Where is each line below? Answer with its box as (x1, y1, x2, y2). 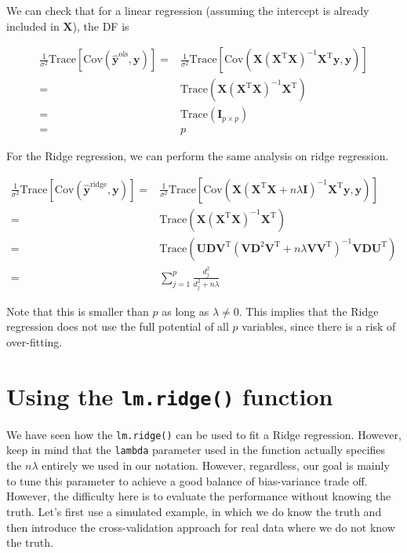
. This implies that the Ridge (238, 302, 379, 319)
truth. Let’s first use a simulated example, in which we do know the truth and (6, 503, 382, 519)
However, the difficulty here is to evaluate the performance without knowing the (6, 488, 391, 504)
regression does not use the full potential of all (6, 318, 229, 335)
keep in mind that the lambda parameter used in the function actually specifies (6, 441, 386, 458)
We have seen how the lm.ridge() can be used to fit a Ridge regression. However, (6, 426, 402, 442)
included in (6, 17, 60, 34)
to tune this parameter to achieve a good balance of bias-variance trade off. (6, 472, 368, 489)
